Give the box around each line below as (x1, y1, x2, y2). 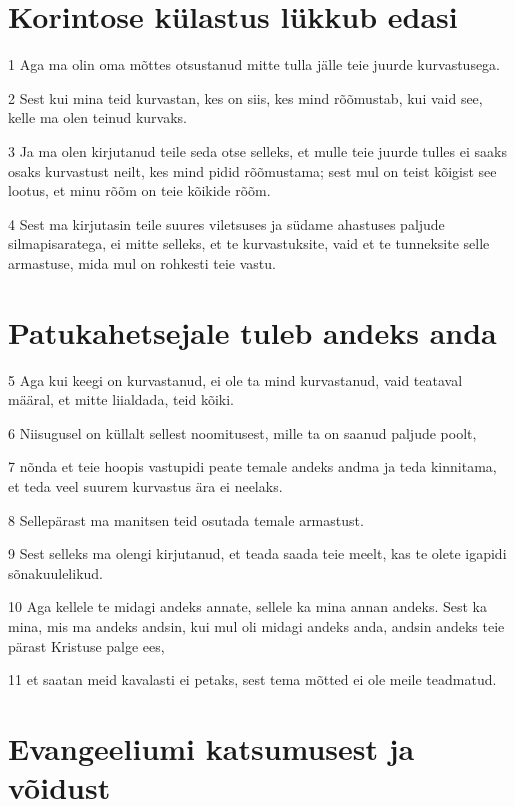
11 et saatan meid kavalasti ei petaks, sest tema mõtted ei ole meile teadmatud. (8, 669, 497, 690)
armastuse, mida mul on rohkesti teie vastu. (8, 252, 276, 273)
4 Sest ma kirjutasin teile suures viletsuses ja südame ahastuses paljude (8, 213, 445, 234)
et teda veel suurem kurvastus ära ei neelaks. (8, 475, 283, 496)
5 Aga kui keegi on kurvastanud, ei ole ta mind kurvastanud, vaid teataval (8, 369, 463, 390)
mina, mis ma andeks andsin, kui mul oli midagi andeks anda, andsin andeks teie (8, 615, 505, 636)
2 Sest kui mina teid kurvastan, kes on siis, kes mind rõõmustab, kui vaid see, (8, 87, 483, 108)
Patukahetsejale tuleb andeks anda (8, 311, 497, 352)
